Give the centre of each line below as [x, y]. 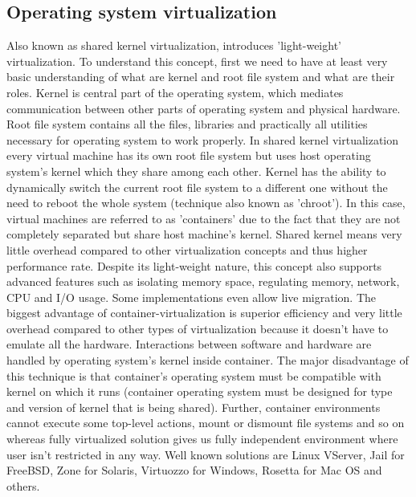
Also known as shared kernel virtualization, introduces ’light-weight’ [174, 45]
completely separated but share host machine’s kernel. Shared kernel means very [204, 234]
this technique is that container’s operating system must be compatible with [194, 375]
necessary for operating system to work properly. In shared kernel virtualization [203, 139]
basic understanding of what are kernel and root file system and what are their [201, 77]
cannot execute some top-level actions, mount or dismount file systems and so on [206, 423]
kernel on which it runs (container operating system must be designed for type [200, 391]
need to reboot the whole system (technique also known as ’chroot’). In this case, [206, 203]
